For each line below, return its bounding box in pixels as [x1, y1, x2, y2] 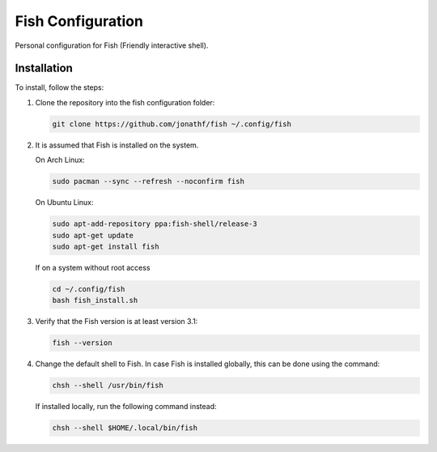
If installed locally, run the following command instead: [35, 402, 218, 411]
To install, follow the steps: [15, 83, 104, 92]
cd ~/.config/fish [52, 284, 125, 293]
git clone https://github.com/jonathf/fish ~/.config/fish [52, 119, 291, 129]
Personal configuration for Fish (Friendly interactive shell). [15, 41, 209, 50]
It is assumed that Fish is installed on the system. [35, 140, 199, 150]
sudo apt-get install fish [52, 241, 159, 251]
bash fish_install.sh [52, 296, 138, 305]
